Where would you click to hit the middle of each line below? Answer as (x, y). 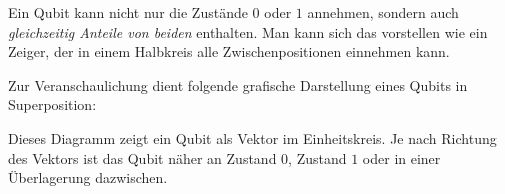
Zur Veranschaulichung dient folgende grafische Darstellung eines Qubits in (238, 84)
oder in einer (401, 157)
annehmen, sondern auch (383, 12)
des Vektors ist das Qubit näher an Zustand (142, 157)
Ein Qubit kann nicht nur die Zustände (128, 12)
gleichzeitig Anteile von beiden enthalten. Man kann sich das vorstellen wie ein (248, 31)
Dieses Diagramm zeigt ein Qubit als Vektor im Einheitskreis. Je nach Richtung (252, 137)
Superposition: (52, 104)
